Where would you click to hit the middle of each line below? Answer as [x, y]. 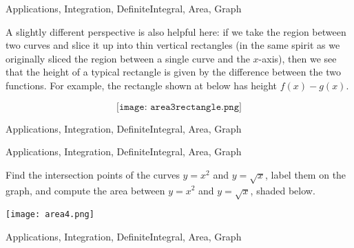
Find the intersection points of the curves [93, 174]
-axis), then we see [298, 58]
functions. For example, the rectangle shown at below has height [142, 85]
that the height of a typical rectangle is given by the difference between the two [173, 72]
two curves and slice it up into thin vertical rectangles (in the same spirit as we [173, 45]
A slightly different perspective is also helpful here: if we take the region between [176, 31]
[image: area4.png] [50, 215]
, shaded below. [283, 190]
